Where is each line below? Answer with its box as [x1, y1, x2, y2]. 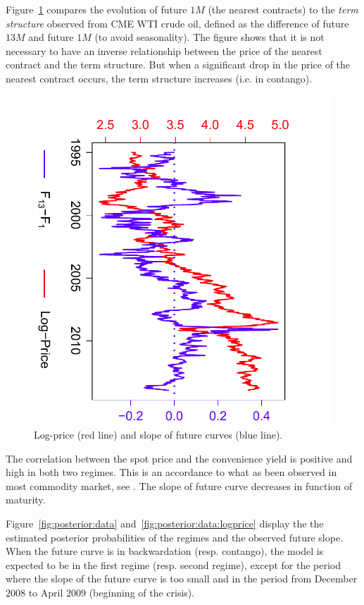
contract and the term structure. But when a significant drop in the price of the [6, 57, 351, 72]
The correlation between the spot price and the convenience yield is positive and [6, 451, 353, 465]
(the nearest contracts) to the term [208, 2, 358, 16]
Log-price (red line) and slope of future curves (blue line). [34, 427, 283, 441]
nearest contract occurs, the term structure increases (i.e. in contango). [6, 71, 313, 85]
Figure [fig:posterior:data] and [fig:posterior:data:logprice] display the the [6, 515, 324, 530]
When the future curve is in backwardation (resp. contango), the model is [6, 544, 324, 558]
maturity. [6, 492, 46, 507]
